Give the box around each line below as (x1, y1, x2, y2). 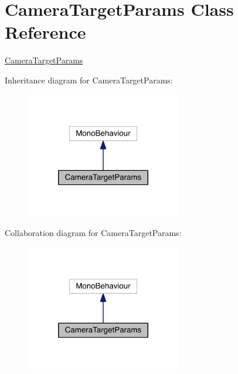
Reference (5, 20, 86, 44)
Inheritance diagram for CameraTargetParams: (5, 73, 173, 86)
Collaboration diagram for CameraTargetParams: (5, 227, 182, 239)
